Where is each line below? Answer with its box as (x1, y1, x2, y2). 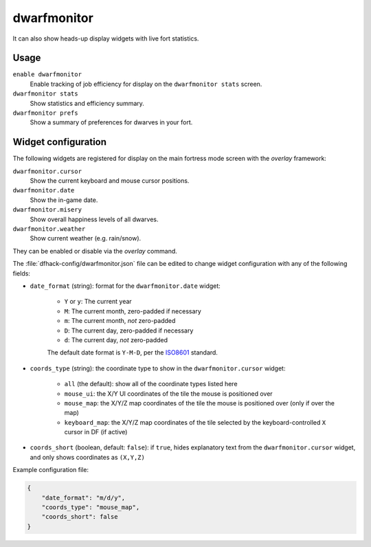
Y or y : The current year (64, 298, 132, 306)
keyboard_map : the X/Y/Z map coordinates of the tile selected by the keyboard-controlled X (64, 418, 326, 426)
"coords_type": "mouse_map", (41, 504, 140, 511)
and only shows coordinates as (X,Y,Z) (30, 453, 146, 461)
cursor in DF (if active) (64, 428, 128, 436)
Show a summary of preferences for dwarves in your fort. (30, 118, 193, 126)
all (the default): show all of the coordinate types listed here (64, 380, 238, 388)
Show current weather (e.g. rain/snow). (30, 234, 142, 243)
